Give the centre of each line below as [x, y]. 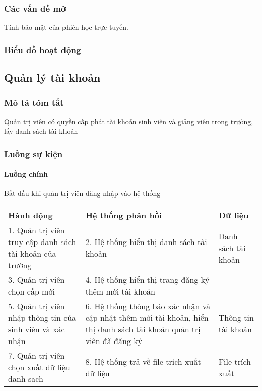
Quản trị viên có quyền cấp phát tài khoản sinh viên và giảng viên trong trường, [129, 121]
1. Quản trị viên [37, 230]
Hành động [30, 215]
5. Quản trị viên [37, 306]
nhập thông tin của [42, 318]
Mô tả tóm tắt [34, 102]
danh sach [26, 379]
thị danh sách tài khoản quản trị [143, 329]
